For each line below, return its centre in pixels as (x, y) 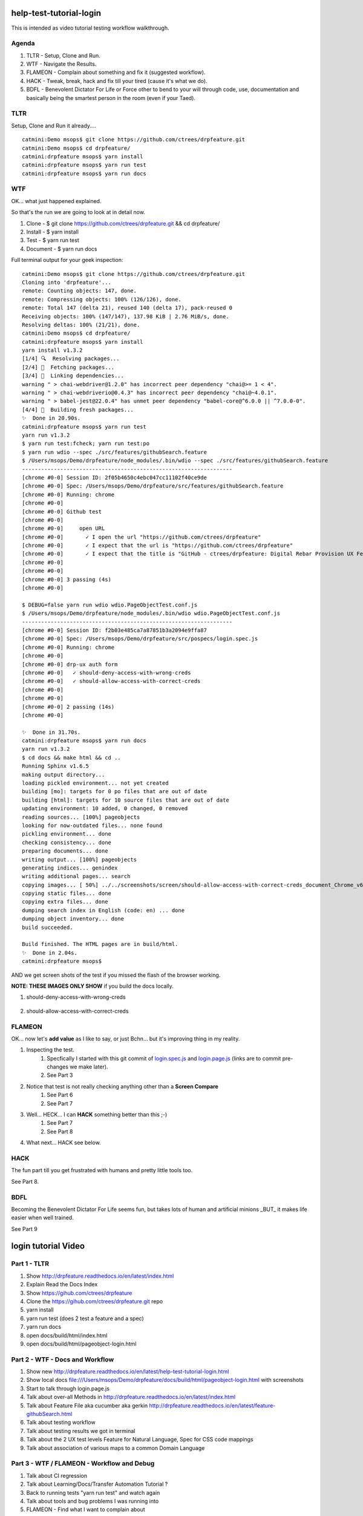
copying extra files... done (65, 902)
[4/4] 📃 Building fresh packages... (78, 410)
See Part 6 (60, 1095)
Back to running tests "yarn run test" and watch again (93, 1492)
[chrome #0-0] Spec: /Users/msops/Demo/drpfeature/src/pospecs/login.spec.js (140, 639)
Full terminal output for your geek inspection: (67, 260)
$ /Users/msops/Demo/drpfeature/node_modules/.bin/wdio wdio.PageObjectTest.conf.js (151, 613)
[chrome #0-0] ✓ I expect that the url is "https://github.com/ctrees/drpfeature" (158, 545)
